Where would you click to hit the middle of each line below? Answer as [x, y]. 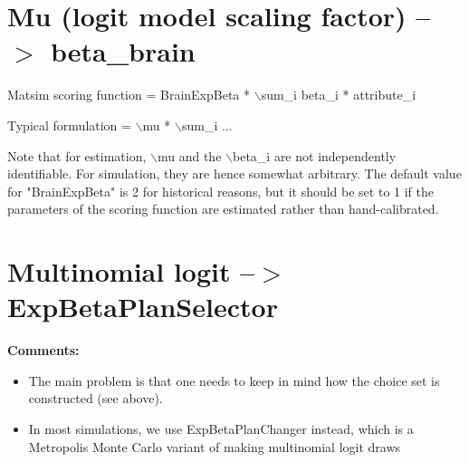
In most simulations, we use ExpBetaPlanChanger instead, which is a [221, 428]
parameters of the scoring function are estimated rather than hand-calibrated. [223, 209]
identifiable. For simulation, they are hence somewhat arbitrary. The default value [234, 173]
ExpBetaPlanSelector [143, 307]
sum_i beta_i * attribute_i [339, 95]
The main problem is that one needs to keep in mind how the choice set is [234, 380]
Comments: [43, 350]
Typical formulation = [69, 125]
